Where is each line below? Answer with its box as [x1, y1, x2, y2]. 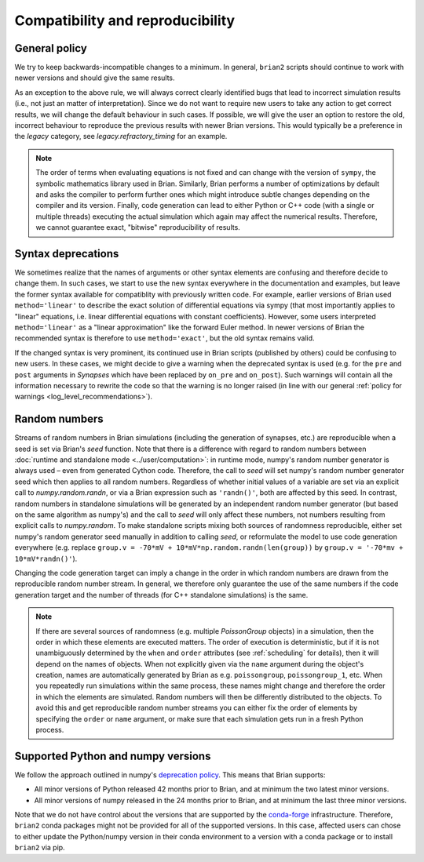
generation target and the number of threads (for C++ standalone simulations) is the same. [14, 590, 309, 599]
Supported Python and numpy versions [14, 749, 211, 762]
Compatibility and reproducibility [14, 12, 236, 29]
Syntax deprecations [14, 247, 119, 260]
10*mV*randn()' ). [14, 554, 78, 563]
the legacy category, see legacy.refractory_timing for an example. [14, 132, 228, 141]
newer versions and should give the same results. [14, 73, 176, 82]
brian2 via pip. [14, 843, 66, 853]
